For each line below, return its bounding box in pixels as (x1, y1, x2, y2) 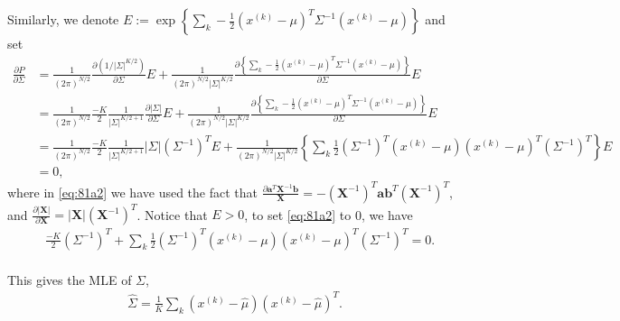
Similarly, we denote (7, 10, 119, 28)
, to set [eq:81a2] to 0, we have (244, 205, 413, 224)
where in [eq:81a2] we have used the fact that (7, 182, 258, 201)
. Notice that (136, 205, 208, 224)
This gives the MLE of (7, 270, 132, 289)
